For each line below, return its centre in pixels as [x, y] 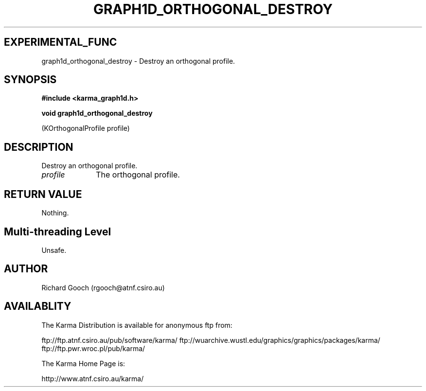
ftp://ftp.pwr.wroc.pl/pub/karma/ [93, 348]
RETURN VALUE [43, 194]
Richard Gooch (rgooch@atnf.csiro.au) [103, 287]
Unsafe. [54, 250]
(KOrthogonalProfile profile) [86, 128]
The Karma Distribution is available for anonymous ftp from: [137, 325]
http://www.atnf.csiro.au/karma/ [93, 378]
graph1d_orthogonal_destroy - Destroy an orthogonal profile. [138, 61]
